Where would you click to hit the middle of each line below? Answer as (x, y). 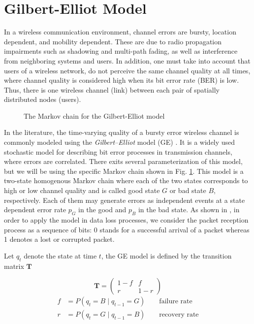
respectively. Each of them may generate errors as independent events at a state (125, 200)
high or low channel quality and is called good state (82, 190)
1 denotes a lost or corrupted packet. (59, 239)
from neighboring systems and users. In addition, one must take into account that (127, 60)
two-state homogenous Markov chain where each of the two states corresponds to (126, 180)
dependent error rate (35, 210)
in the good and (102, 210)
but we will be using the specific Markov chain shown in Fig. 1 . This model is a (124, 171)
